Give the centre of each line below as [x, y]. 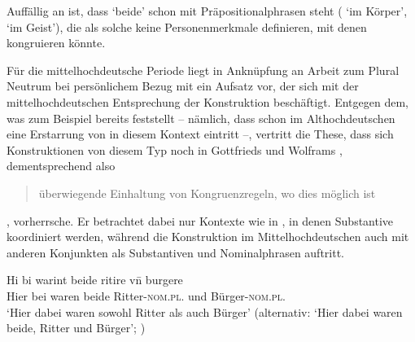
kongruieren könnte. [56, 43]
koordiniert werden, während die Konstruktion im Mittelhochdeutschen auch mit [208, 237]
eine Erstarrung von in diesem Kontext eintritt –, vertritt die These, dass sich [200, 134]
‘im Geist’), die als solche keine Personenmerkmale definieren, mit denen [187, 26]
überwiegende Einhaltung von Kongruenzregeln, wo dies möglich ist [207, 193]
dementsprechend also [61, 166]
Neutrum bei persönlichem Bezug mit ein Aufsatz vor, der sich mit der [183, 86]
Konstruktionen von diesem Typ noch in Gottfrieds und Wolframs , [175, 149]
